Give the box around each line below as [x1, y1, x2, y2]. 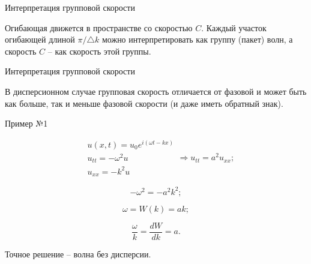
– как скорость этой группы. [47, 44, 151, 57]
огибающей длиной [5, 33, 75, 46]
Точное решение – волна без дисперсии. [5, 247, 151, 260]
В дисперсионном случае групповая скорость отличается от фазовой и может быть [5, 85, 307, 97]
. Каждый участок [201, 21, 267, 34]
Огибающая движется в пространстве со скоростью [5, 21, 193, 34]
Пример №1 [5, 117, 48, 130]
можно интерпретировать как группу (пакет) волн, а [101, 33, 293, 46]
